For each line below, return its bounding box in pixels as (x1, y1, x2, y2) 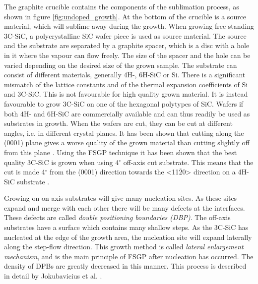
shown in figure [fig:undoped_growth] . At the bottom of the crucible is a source (4, 11, 247, 21)
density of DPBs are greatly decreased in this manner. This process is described (4, 261, 247, 271)
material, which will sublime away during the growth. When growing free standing (4, 21, 254, 31)
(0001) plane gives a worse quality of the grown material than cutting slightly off (4, 137, 250, 148)
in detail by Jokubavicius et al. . (4, 271, 102, 281)
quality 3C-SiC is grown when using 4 (4, 157, 119, 167)
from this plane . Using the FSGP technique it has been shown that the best (4, 147, 237, 157)
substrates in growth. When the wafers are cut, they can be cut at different (4, 118, 233, 128)
